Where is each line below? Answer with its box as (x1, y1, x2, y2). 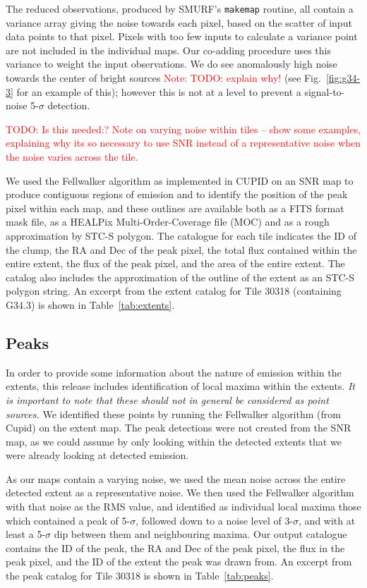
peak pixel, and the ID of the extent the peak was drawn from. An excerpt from (6, 554, 352, 569)
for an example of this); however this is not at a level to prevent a (16, 84, 301, 99)
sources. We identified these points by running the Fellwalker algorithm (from (6, 406, 341, 421)
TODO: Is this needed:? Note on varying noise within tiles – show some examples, (6, 121, 361, 136)
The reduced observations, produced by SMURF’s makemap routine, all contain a (6, 1, 354, 16)
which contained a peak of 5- (6, 513, 131, 527)
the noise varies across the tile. (6, 149, 138, 164)
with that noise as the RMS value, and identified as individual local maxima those (6, 499, 361, 514)
